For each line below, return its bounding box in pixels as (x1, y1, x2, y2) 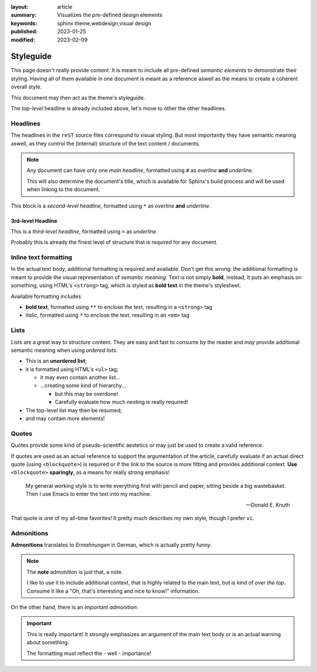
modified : (11, 36, 35, 43)
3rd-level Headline (11, 217, 58, 224)
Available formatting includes (11, 293, 82, 300)
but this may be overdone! (55, 390, 119, 397)
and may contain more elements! (25, 415, 105, 422)
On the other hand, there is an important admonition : (11, 604, 139, 611)
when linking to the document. (26, 186, 100, 193)
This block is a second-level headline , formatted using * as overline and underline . (11, 202, 211, 209)
